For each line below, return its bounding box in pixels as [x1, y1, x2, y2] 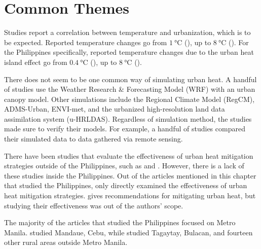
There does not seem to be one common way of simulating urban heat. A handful [4, 74, 257, 84]
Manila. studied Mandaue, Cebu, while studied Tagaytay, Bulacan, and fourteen [4, 227, 253, 237]
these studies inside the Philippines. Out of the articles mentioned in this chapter [4, 170, 256, 181]
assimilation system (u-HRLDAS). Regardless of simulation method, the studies [4, 113, 252, 124]
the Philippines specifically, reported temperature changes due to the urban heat [4, 47, 254, 57]
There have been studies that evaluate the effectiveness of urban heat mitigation [4, 150, 253, 161]
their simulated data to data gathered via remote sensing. [4, 133, 183, 144]
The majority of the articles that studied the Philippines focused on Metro [4, 217, 236, 228]
